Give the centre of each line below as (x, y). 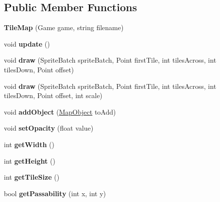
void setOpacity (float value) (49, 128)
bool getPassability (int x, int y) (55, 193)
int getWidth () (29, 144)
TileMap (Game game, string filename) (64, 27)
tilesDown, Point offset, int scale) (53, 95)
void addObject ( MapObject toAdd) (60, 111)
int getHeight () (30, 160)
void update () (27, 43)
